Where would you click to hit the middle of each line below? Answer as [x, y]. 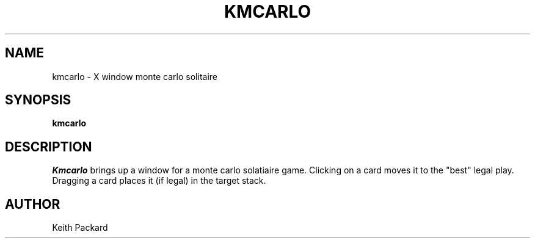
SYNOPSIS [38, 100]
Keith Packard [80, 228]
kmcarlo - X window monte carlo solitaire [135, 76]
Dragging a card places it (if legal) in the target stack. [159, 181]
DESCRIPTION [49, 147]
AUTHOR [33, 204]
